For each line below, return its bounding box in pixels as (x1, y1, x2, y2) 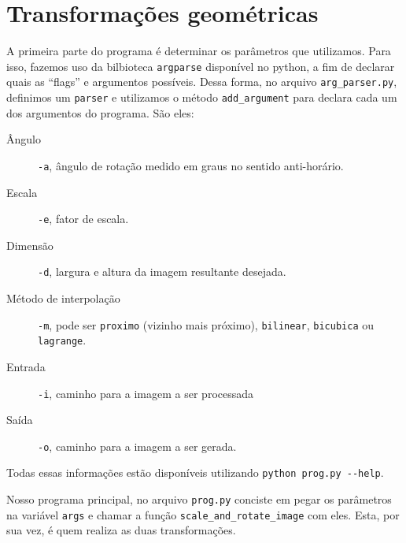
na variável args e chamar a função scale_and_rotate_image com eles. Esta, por (6, 506, 400, 523)
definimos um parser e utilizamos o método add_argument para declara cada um (6, 89, 397, 106)
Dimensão (6, 236, 54, 253)
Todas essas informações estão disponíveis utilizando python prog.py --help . (6, 464, 384, 481)
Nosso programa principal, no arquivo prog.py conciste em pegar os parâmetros (6, 491, 392, 508)
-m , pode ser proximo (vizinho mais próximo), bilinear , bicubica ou (38, 316, 374, 333)
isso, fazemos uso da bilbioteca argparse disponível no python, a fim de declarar (6, 58, 395, 74)
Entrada (6, 358, 46, 374)
